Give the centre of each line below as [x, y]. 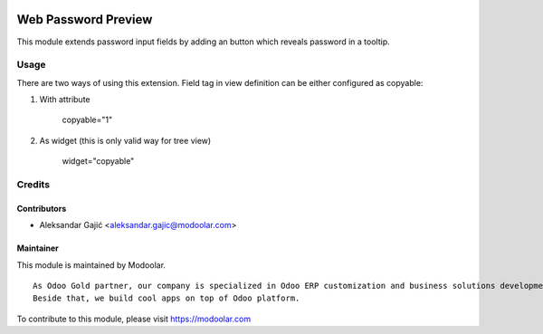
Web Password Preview [85, 19]
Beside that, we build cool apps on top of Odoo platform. [167, 298]
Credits [33, 184]
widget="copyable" [98, 161]
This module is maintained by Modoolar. [91, 265]
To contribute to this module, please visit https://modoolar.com [134, 319]
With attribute [65, 100]
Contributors [42, 208]
